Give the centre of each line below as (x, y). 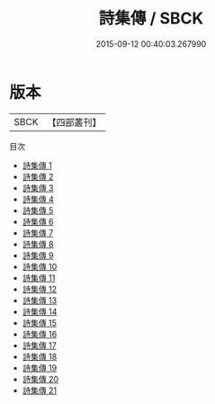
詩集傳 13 (40, 300)
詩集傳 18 (40, 356)
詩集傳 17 (39, 345)
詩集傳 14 (40, 311)
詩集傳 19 (40, 368)
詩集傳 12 (39, 289)
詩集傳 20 (40, 379)
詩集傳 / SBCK (151, 18)
